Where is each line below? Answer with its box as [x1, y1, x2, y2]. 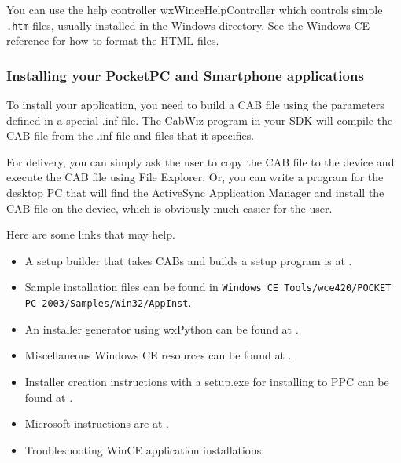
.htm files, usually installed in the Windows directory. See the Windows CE [6, 16, 370, 33]
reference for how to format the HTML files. [6, 32, 219, 49]
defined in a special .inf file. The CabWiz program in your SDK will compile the [6, 111, 393, 128]
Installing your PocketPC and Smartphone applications [6, 65, 364, 85]
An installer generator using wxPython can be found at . [24, 320, 299, 337]
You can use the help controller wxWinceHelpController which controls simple [6, 2, 383, 17]
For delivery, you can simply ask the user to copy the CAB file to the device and [6, 153, 395, 170]
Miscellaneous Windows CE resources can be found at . [24, 347, 292, 363]
